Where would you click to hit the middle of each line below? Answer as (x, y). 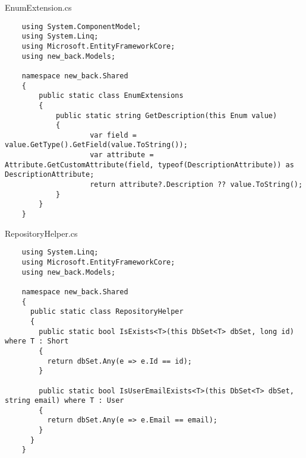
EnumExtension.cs (38, 7)
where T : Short (37, 341)
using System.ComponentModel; (81, 26)
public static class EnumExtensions (111, 96)
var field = (113, 135)
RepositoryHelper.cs (41, 233)
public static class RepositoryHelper (107, 312)
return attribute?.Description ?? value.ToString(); (196, 185)
